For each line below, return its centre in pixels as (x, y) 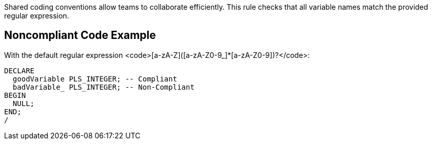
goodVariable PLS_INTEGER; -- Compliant (95, 79)
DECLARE (19, 70)
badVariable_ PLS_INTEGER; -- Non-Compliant (103, 87)
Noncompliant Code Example (80, 35)
